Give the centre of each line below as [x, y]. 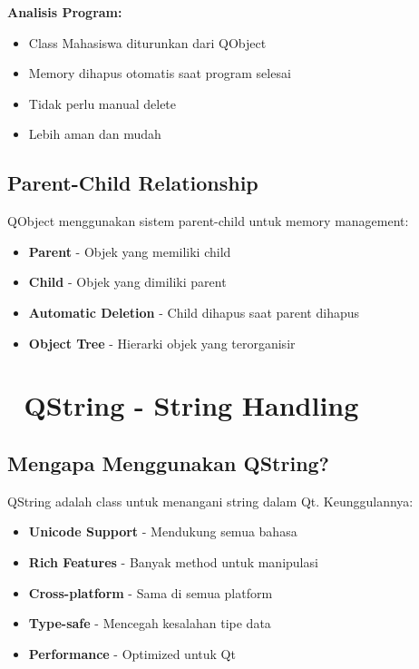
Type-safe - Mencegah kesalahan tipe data [150, 623]
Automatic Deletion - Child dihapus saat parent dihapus [194, 312]
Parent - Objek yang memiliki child [130, 251]
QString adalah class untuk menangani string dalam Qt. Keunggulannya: [210, 501]
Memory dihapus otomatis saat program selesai [160, 73]
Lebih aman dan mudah [95, 134]
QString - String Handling [191, 405]
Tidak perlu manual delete [102, 103]
